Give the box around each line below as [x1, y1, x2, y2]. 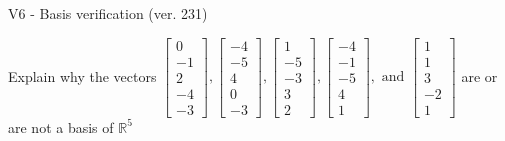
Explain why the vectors [8, 65, 157, 86]
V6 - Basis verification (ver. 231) [8, 3, 208, 23]
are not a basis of [8, 116, 114, 137]
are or [461, 65, 498, 86]
